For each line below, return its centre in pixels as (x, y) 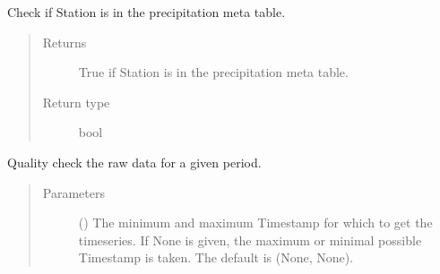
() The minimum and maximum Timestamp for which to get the (255, 223)
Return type (76, 102)
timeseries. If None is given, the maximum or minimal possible (250, 240)
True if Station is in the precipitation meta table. (213, 72)
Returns (65, 42)
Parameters (73, 192)
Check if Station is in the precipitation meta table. (147, 12)
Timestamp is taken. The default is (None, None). (216, 257)
